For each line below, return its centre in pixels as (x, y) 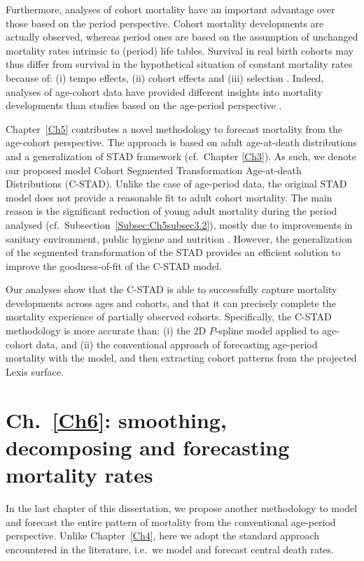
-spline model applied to (267, 331)
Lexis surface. (35, 371)
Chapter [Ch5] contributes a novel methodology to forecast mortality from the (174, 128)
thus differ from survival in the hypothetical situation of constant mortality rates (179, 64)
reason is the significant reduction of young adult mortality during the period (171, 211)
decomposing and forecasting (148, 447)
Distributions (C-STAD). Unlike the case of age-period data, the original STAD (176, 184)
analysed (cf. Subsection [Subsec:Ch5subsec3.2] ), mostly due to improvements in (179, 224)
